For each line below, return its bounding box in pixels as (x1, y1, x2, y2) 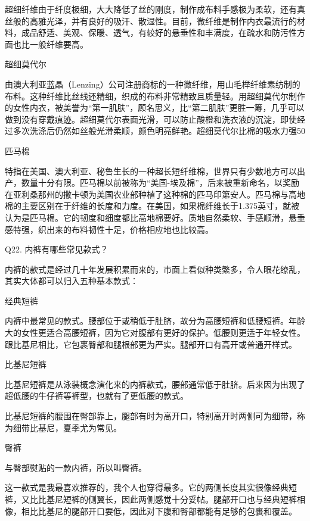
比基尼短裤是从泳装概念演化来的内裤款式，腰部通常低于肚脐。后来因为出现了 (5, 378, 305, 390)
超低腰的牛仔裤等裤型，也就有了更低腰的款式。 (5, 389, 188, 402)
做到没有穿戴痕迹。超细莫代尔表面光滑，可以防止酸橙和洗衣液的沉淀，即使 (5, 113, 297, 125)
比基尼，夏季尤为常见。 (29, 421, 122, 433)
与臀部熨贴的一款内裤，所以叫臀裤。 (5, 461, 147, 473)
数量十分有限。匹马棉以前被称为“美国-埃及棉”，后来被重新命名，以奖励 (21, 176, 299, 189)
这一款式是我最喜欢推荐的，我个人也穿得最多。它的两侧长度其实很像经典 (5, 481, 289, 494)
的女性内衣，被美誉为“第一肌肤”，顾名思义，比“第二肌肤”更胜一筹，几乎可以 (5, 101, 305, 114)
